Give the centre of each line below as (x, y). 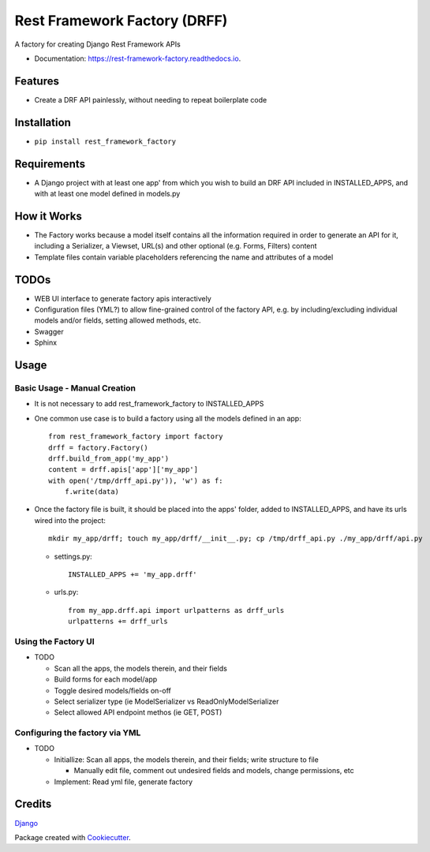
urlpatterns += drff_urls (118, 622)
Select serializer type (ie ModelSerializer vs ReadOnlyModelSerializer (166, 701)
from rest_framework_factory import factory (136, 437)
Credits (33, 804)
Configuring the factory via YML (78, 733)
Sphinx (46, 342)
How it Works (48, 216)
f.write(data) (92, 492)
